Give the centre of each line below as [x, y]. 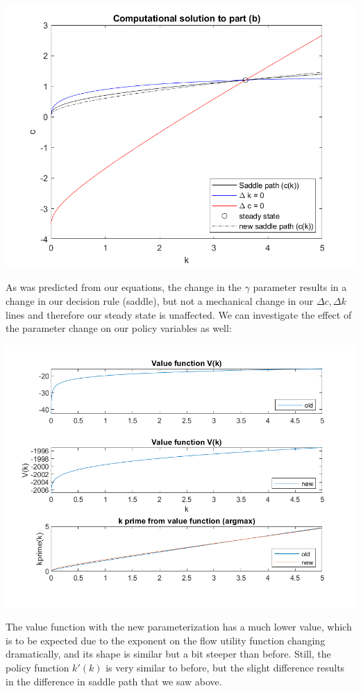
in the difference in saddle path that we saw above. [114, 681]
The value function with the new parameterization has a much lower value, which [179, 627]
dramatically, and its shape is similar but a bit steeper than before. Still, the [168, 654]
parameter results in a [300, 287]
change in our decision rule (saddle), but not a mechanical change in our [160, 301]
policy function [37, 668]
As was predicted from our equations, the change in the [124, 287]
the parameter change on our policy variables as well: [119, 328]
